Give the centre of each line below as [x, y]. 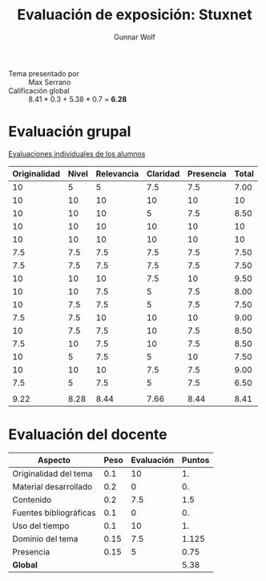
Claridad [163, 173]
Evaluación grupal [70, 132]
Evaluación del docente [88, 435]
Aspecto [54, 460]
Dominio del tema [45, 538]
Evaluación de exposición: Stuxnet [135, 15]
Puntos [195, 460]
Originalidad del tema [52, 473]
